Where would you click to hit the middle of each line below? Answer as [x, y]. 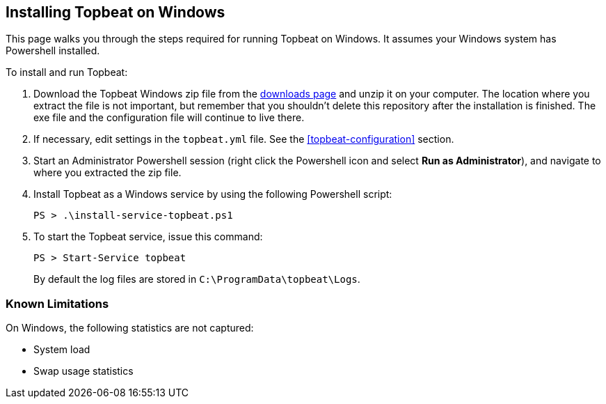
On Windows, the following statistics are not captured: [130, 328]
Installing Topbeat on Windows [115, 12]
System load [62, 350]
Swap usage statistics [83, 371]
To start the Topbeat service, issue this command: [148, 237]
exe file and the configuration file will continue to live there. [169, 118]
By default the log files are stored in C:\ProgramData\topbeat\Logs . [197, 279]
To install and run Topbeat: [67, 72]
